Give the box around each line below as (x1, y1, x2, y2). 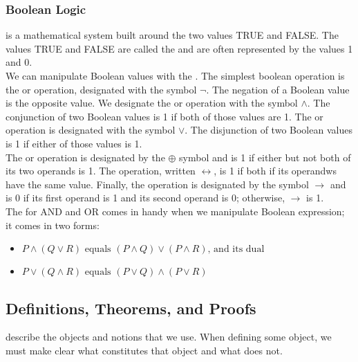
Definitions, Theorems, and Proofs (6, 297, 256, 318)
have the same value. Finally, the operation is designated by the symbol (6, 177, 309, 191)
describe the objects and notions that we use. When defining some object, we (6, 329, 332, 344)
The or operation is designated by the (6, 150, 165, 164)
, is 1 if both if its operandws (214, 163, 337, 178)
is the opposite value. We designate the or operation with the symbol (6, 96, 298, 110)
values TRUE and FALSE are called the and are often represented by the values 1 (6, 41, 353, 55)
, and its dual (207, 244, 265, 255)
